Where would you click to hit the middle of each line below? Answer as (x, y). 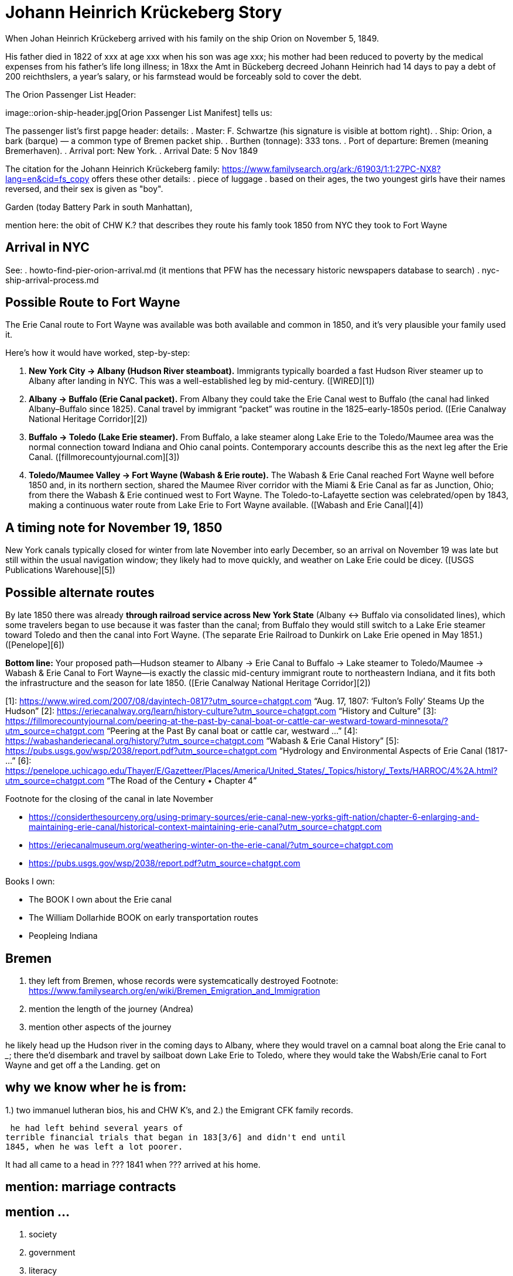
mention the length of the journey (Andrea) (111, 1009)
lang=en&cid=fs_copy (47, 179)
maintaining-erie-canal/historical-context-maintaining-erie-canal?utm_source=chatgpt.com (205, 827)
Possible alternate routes (80, 592)
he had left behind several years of (97, 1128)
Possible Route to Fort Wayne (93, 303)
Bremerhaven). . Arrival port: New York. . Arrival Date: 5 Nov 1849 (132, 150)
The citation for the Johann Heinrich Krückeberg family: (113, 169)
